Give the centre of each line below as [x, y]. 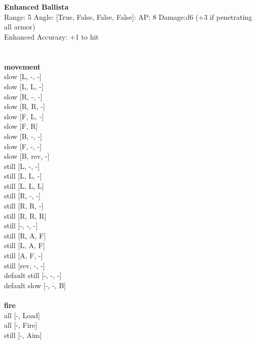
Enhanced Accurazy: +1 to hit [51, 36]
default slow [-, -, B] [35, 285]
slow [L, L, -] [24, 86]
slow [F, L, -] [24, 116]
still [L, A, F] [25, 245]
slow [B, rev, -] [27, 156]
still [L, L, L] [24, 185]
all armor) [20, 27]
